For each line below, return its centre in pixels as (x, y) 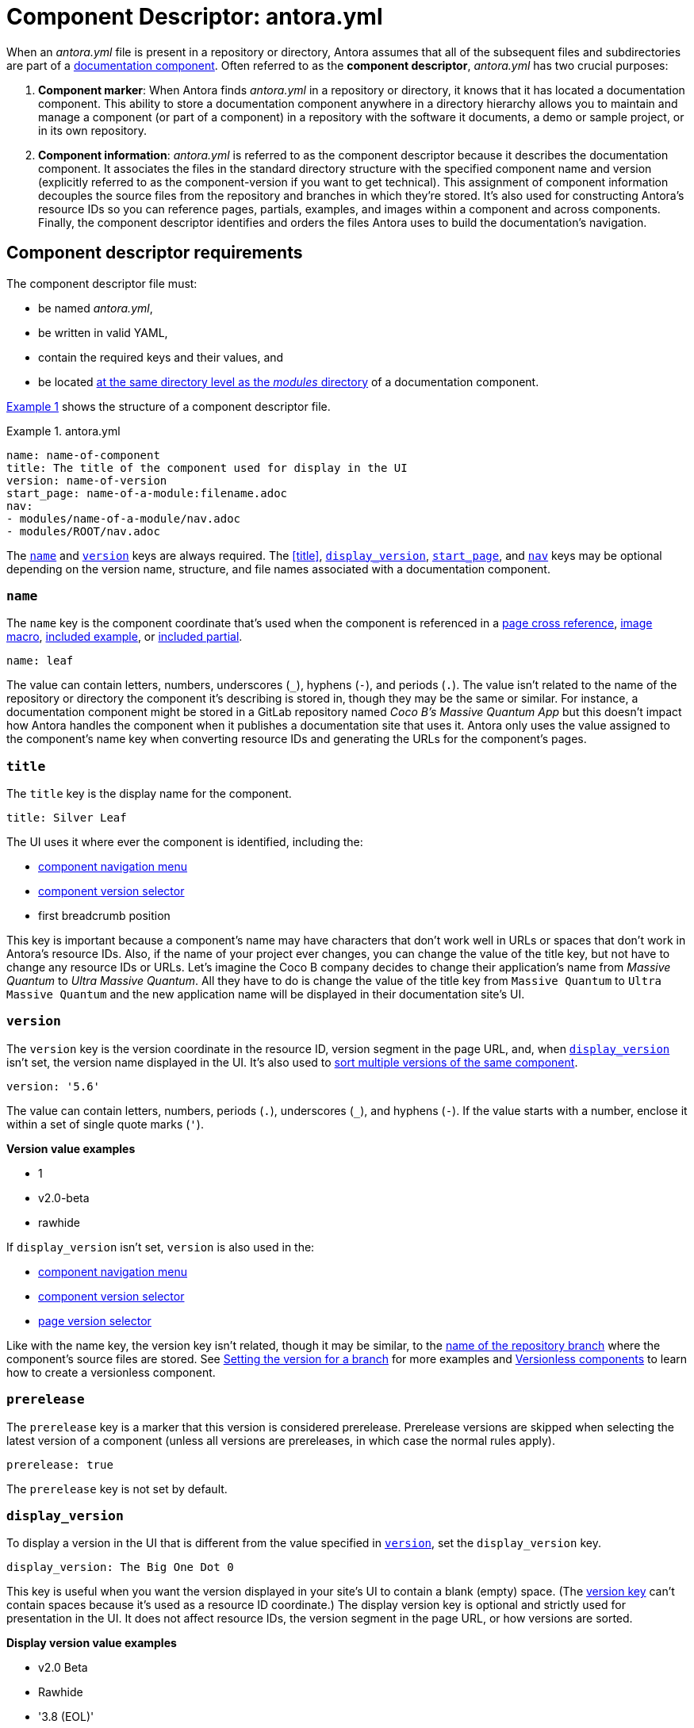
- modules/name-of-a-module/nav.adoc (124, 518)
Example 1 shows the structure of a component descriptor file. (169, 406)
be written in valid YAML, (103, 332)
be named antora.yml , (96, 308)
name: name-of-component (83, 455)
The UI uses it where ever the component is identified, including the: (185, 842)
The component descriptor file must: (102, 283)
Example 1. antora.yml (63, 431)
